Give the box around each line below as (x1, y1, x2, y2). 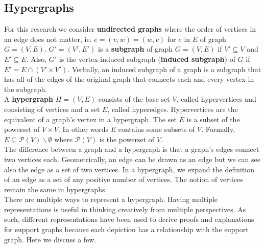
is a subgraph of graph (98, 43, 173, 54)
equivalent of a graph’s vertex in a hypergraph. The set (4, 114, 177, 124)
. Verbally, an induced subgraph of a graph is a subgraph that (67, 63, 261, 74)
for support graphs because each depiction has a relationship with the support (4, 224, 249, 235)
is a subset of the (186, 114, 240, 124)
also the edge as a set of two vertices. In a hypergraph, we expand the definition (4, 164, 254, 174)
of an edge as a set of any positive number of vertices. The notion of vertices (4, 174, 243, 185)
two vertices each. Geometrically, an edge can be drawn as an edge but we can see (4, 153, 261, 164)
